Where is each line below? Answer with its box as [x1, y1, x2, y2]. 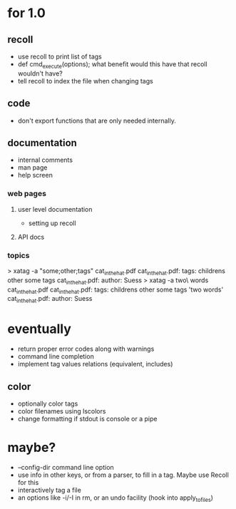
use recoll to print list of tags [17, 52, 102, 61]
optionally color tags [17, 399, 78, 408]
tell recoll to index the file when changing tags [17, 76, 153, 85]
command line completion [17, 352, 94, 361]
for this [17, 478, 39, 486]
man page [17, 163, 48, 172]
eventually [7, 321, 71, 337]
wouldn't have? [17, 69, 63, 78]
